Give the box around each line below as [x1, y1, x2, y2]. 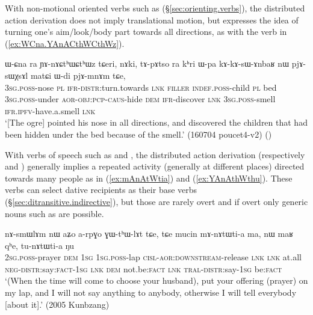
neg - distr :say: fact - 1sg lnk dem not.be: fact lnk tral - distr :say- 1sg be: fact [5, 262, 282, 275]
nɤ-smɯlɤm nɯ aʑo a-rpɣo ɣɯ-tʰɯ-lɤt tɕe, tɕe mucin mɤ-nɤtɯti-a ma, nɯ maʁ [5, 227, 294, 240]
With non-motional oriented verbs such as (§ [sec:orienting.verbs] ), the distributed [5, 2, 305, 14]
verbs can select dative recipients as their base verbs [5, 183, 197, 196]
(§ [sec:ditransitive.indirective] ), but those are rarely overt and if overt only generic [5, 195, 308, 207]
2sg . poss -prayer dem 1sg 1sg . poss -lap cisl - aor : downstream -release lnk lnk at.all [5, 251, 302, 263]
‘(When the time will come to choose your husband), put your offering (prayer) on [5, 274, 308, 287]
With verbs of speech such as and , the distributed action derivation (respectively [5, 148, 305, 161]
